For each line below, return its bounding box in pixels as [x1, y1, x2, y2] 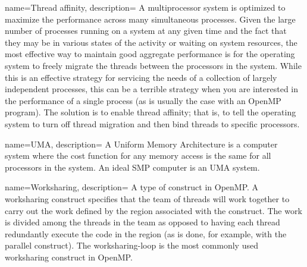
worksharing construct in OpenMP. [5, 250, 133, 263]
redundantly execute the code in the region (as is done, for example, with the [5, 227, 287, 240]
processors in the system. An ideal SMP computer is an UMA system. [5, 161, 260, 173]
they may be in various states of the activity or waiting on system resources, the [5, 36, 297, 48]
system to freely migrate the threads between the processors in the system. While [5, 59, 302, 71]
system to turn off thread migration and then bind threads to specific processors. [5, 117, 300, 130]
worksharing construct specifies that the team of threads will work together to [5, 192, 290, 205]
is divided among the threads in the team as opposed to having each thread [5, 216, 280, 228]
